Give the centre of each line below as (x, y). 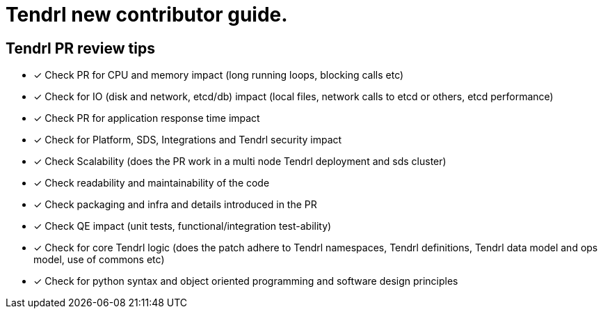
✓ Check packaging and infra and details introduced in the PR (175, 205)
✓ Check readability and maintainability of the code (152, 183)
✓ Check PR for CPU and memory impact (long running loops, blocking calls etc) (219, 75)
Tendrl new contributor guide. (147, 15)
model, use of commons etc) (99, 260)
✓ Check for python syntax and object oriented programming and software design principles (246, 281)
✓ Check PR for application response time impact (147, 118)
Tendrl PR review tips (80, 48)
